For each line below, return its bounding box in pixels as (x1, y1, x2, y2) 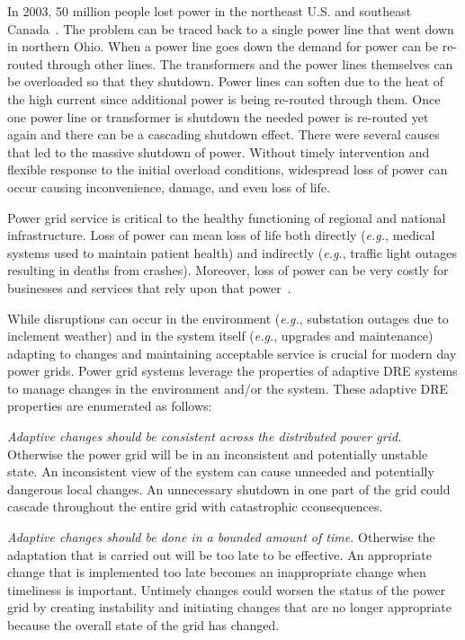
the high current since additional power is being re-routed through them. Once (7, 89, 441, 108)
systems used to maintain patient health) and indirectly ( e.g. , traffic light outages (7, 243, 457, 262)
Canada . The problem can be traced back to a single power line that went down (7, 19, 454, 38)
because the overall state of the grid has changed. (7, 616, 280, 634)
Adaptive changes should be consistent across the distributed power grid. (7, 427, 402, 446)
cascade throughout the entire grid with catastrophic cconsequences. (7, 497, 383, 516)
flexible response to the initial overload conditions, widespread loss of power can (7, 160, 448, 179)
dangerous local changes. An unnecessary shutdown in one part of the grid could (7, 479, 451, 498)
